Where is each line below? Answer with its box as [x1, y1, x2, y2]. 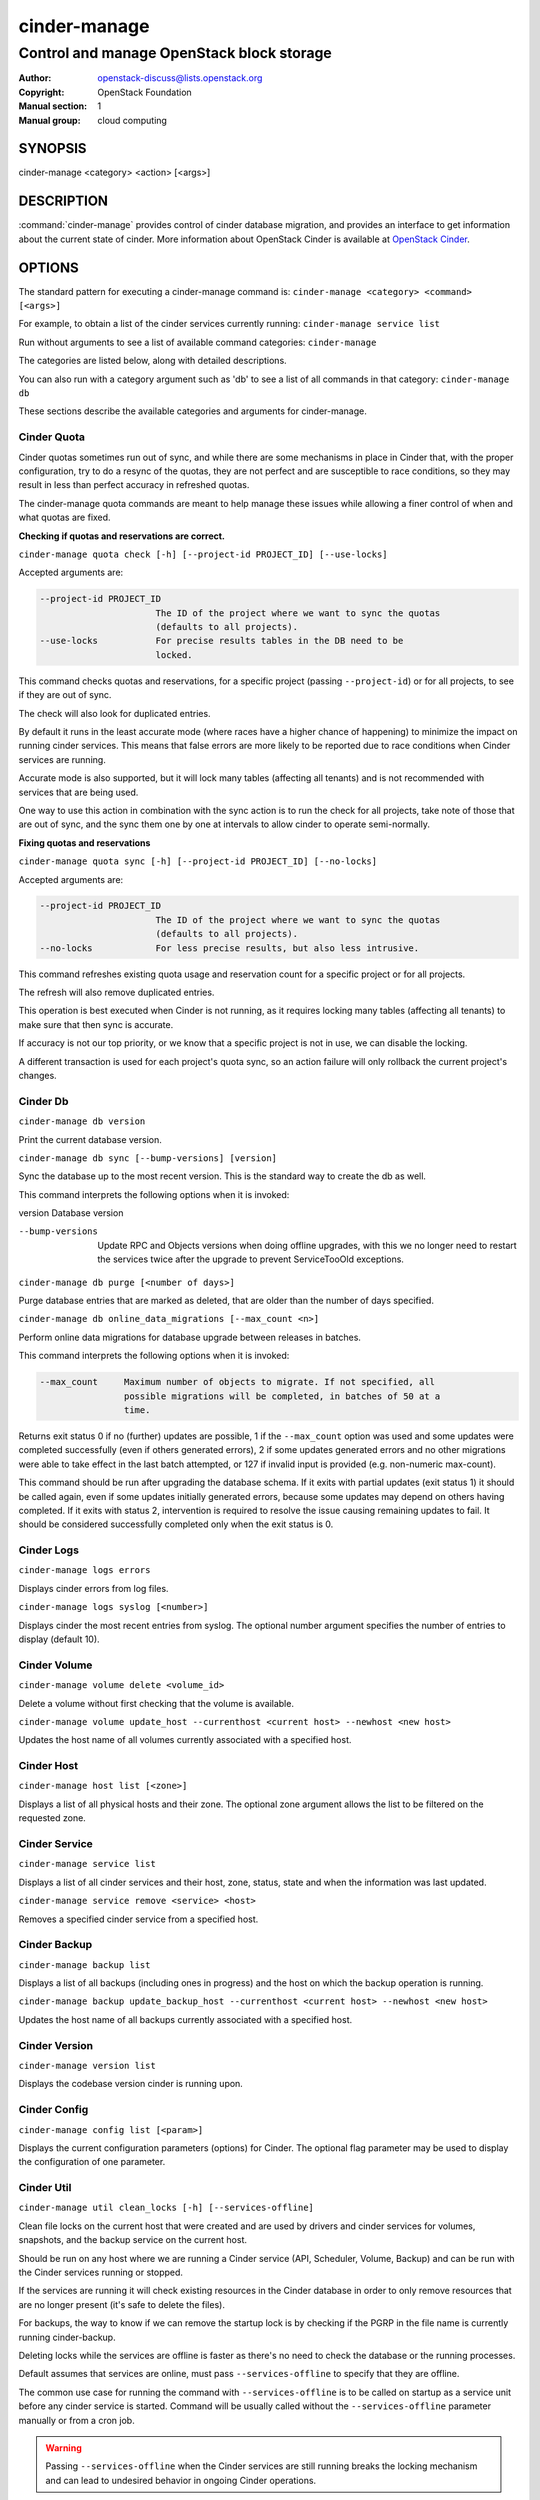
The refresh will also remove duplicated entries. [18, 986, 215, 999]
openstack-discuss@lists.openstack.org [97, 72, 263, 84]
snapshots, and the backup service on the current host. [18, 2234, 247, 2246]
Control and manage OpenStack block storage [18, 44, 332, 62]
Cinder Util [18, 2181, 72, 2195]
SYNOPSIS [18, 140, 87, 157]
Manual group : [18, 114, 81, 126]
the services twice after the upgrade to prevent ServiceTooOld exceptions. [97, 1253, 405, 1265]
